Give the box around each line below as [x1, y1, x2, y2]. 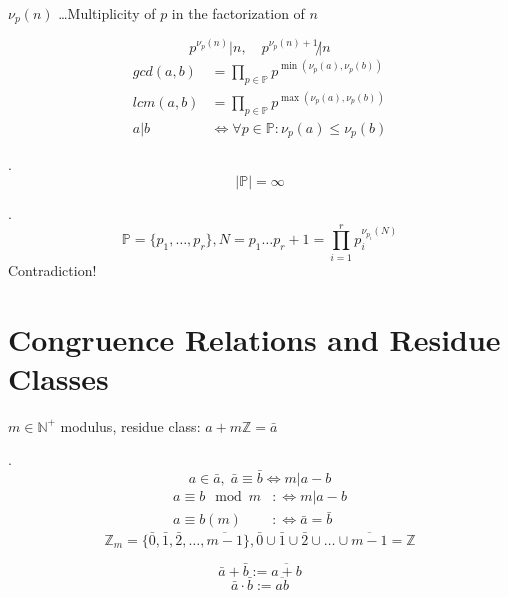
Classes [8, 357, 109, 398]
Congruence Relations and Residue [8, 318, 501, 359]
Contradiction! [8, 259, 97, 280]
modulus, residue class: [60, 415, 201, 436]
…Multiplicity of [58, 3, 156, 23]
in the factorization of [171, 3, 305, 23]
